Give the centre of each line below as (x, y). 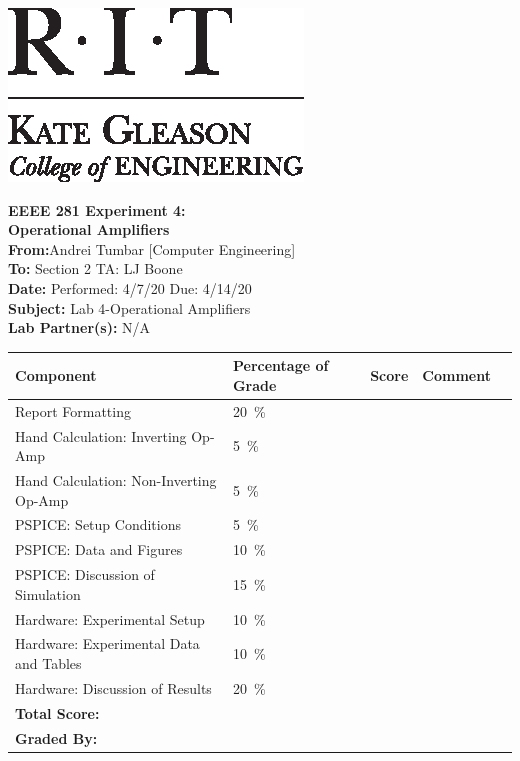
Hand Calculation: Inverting (101, 435)
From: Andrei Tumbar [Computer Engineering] (152, 248)
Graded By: (56, 737)
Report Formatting (73, 410)
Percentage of (280, 365)
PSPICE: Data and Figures (99, 549)
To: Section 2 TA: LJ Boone (95, 268)
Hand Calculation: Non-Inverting (116, 479)
